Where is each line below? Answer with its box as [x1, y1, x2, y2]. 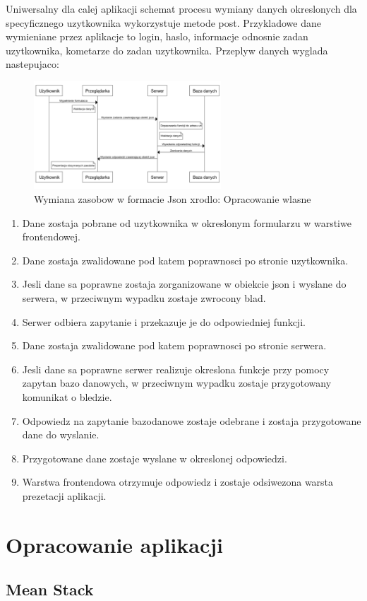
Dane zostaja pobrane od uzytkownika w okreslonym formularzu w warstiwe [22, 215, 351, 230]
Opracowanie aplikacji [6, 530, 223, 559]
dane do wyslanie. [22, 427, 100, 442]
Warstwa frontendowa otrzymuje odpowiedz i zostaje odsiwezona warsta [22, 474, 334, 489]
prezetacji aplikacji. [22, 488, 107, 503]
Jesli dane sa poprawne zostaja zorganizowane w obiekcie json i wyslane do [22, 276, 347, 291]
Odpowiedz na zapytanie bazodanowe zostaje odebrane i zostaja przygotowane [22, 413, 361, 428]
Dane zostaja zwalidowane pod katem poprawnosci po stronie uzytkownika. [22, 252, 349, 267]
